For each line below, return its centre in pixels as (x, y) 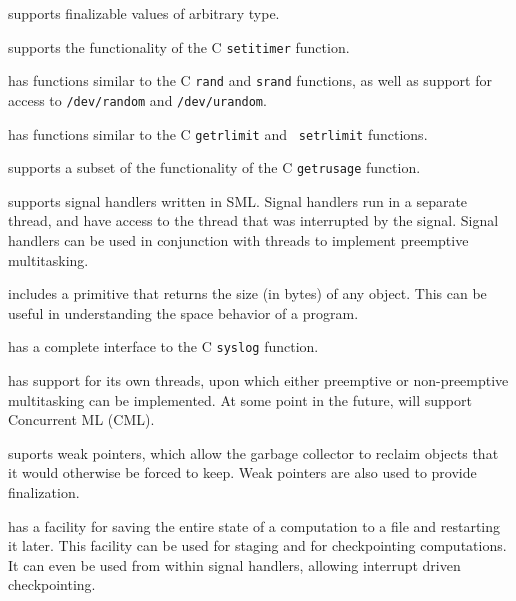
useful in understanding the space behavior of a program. (183, 312)
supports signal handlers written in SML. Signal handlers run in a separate (238, 200)
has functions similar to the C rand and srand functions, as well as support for (250, 80)
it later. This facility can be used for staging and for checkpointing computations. (257, 545)
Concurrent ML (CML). (81, 419)
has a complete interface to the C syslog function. (163, 346)
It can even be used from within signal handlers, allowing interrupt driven (234, 564)
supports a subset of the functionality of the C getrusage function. (214, 167)
